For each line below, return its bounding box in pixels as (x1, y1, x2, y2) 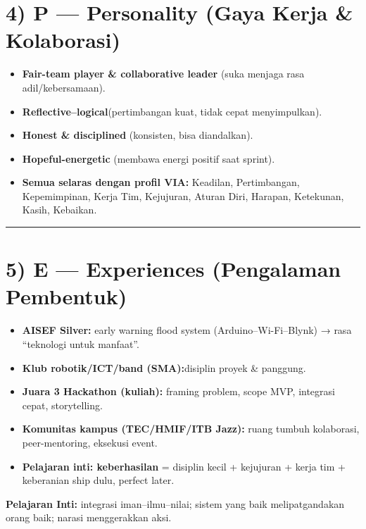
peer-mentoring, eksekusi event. (22, 435, 158, 449)
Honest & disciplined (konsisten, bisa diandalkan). (22, 127, 253, 142)
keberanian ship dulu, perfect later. (22, 473, 175, 487)
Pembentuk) (6, 282, 127, 311)
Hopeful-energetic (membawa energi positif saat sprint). (22, 151, 275, 166)
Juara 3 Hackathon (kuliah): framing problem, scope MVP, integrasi (22, 384, 335, 399)
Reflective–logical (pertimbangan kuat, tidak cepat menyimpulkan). (22, 104, 322, 118)
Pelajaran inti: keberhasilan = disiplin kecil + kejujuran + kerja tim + (22, 459, 346, 473)
